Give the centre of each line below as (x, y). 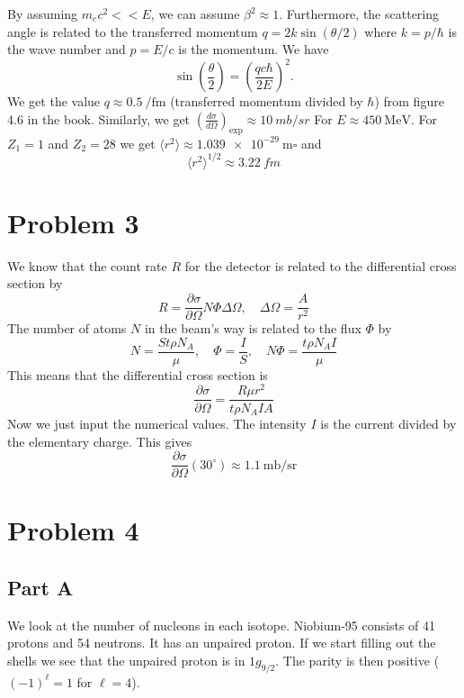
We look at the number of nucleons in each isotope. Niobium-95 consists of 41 (222, 625)
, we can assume (195, 14)
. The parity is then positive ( (357, 660)
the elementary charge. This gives (100, 441)
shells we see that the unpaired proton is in (126, 660)
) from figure (409, 101)
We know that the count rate (87, 265)
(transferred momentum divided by (267, 101)
